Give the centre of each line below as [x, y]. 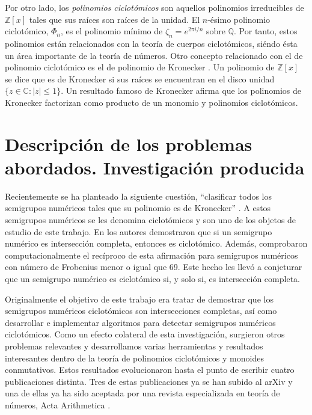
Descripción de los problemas [129, 143]
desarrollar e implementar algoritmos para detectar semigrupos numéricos [140, 322]
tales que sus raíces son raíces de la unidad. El [115, 19]
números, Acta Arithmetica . [58, 404]
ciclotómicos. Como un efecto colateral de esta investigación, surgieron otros [145, 334]
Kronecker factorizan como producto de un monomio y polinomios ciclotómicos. [151, 102]
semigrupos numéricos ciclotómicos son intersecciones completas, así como [141, 311]
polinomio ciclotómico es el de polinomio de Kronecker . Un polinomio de [140, 67]
